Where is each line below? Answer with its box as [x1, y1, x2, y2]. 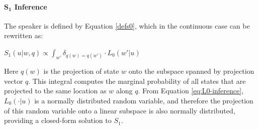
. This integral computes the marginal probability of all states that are [28, 75, 246, 86]
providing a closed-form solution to [4, 115, 112, 125]
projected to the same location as [4, 85, 107, 96]
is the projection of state [43, 66, 119, 76]
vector [4, 75, 23, 86]
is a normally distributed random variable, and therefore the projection [34, 95, 253, 105]
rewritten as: [4, 30, 43, 41]
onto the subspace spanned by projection [128, 66, 254, 76]
